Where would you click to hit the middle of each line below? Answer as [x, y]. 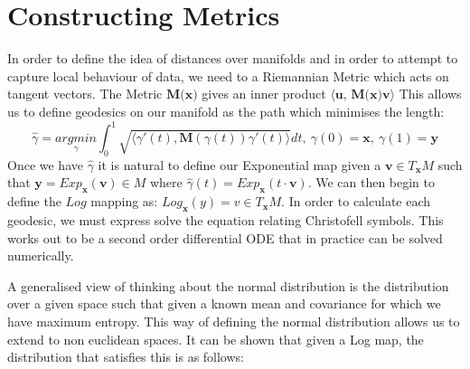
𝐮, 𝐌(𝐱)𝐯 [362, 95]
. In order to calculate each [356, 201]
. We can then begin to [371, 182]
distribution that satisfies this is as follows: [126, 357]
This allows [430, 94]
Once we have [45, 164]
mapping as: [124, 201]
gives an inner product [264, 94]
